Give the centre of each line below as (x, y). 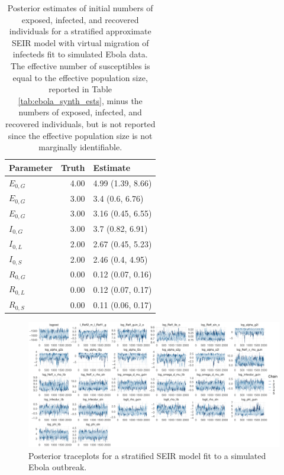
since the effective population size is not (80, 135)
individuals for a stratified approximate (80, 31)
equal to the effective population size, (80, 77)
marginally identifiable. (80, 147)
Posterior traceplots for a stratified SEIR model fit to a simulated (147, 455)
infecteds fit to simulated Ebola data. (80, 54)
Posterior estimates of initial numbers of (80, 8)
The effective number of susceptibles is (80, 65)
